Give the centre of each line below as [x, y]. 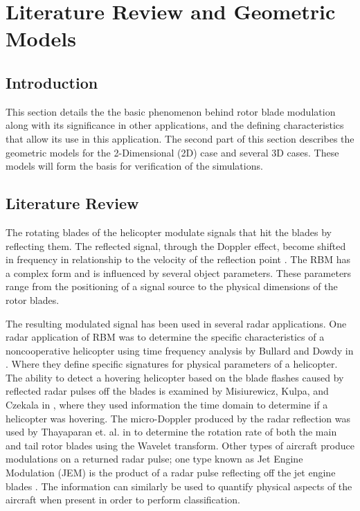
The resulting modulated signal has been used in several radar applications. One [176, 323]
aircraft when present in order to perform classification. [123, 500]
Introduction [52, 82]
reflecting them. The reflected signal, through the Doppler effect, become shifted [176, 245]
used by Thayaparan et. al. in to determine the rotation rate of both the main [171, 432]
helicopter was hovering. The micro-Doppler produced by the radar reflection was [178, 418]
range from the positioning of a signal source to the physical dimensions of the [172, 286]
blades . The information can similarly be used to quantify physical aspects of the [179, 486]
